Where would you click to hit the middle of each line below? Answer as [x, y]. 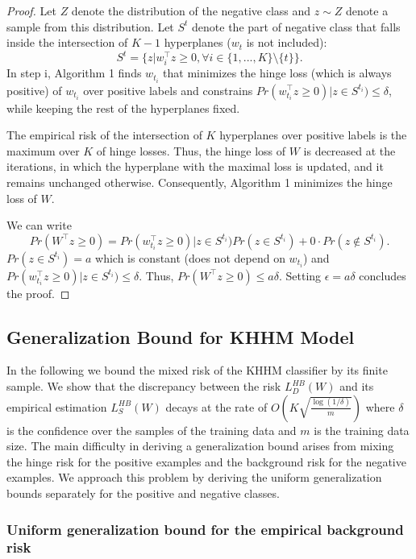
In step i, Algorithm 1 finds [74, 73]
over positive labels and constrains [168, 90]
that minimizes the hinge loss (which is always [277, 73]
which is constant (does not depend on [190, 257]
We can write [39, 225]
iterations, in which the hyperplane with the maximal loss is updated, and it [195, 166]
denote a [367, 10]
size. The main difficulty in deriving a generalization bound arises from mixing [200, 446]
